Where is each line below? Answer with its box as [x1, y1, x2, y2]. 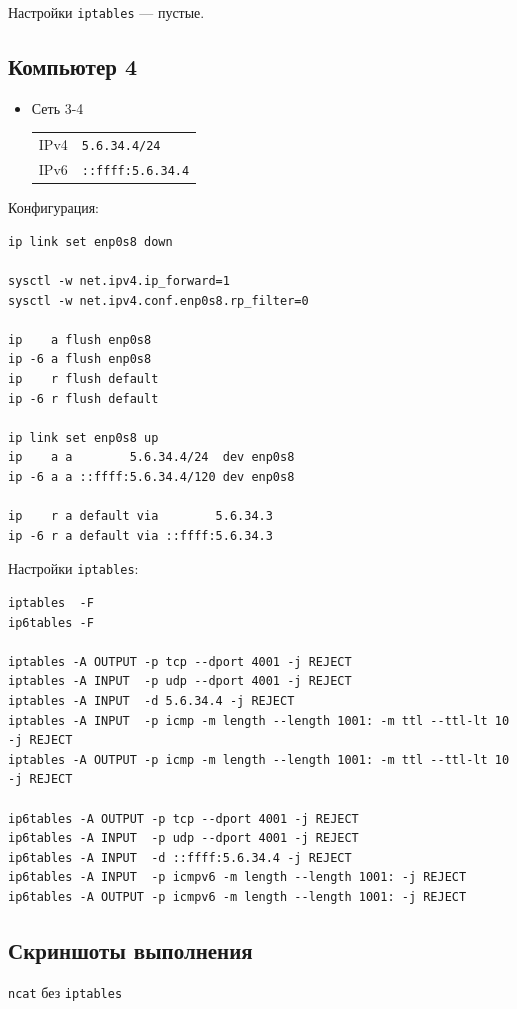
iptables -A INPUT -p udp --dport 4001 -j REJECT [8, 674, 352, 689]
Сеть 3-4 [31, 97, 84, 118]
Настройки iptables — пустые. [8, 2, 205, 22]
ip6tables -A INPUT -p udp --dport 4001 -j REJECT [8, 831, 359, 846]
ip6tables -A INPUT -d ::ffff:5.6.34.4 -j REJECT [8, 850, 352, 865]
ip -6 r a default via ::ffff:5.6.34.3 [8, 528, 273, 543]
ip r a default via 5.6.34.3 [8, 509, 273, 524]
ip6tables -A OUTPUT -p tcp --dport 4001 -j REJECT [8, 811, 359, 826]
